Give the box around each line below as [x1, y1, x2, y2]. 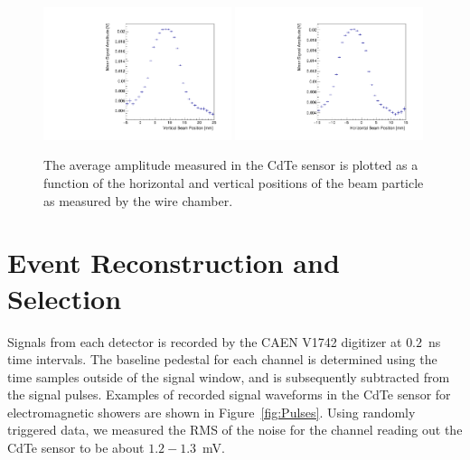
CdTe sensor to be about [7, 438, 145, 457]
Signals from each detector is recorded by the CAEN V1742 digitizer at [7, 332, 402, 351]
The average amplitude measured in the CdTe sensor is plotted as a [43, 155, 418, 174]
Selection [7, 279, 122, 316]
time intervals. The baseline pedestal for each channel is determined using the [7, 350, 437, 369]
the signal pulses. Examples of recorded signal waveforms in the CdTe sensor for [7, 385, 451, 404]
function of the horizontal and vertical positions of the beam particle [43, 174, 424, 192]
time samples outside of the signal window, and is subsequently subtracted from [7, 367, 450, 386]
